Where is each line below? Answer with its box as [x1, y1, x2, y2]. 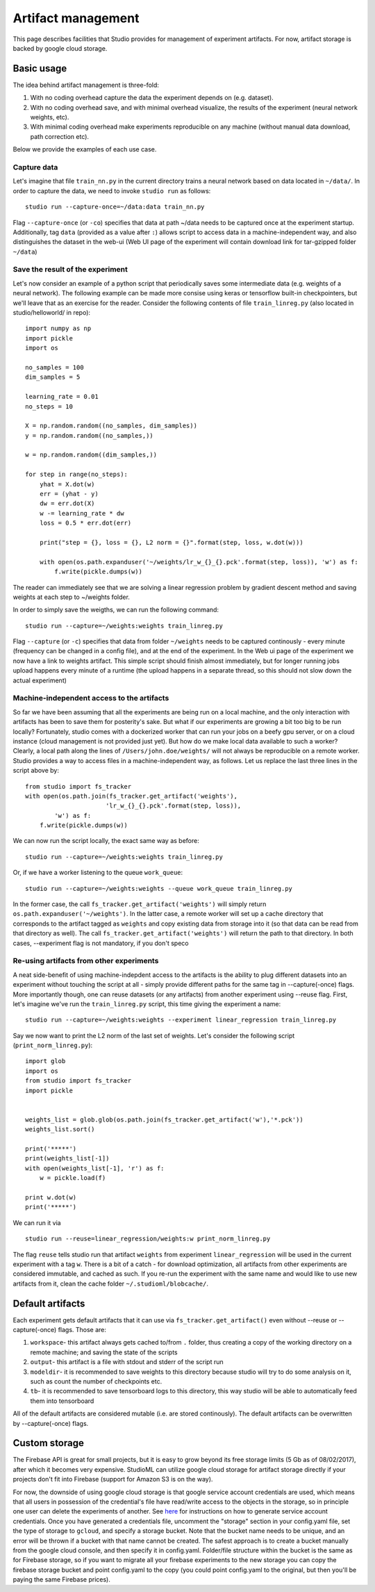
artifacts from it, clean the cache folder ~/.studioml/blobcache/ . [12, 1279, 208, 1288]
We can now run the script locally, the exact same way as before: [12, 837, 199, 845]
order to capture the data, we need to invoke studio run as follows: [12, 186, 211, 195]
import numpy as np [25, 325, 92, 333]
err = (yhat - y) [39, 490, 99, 498]
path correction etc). [30, 132, 90, 140]
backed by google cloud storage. [12, 44, 108, 52]
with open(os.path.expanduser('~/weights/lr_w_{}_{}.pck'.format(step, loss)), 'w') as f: [39, 558, 359, 566]
